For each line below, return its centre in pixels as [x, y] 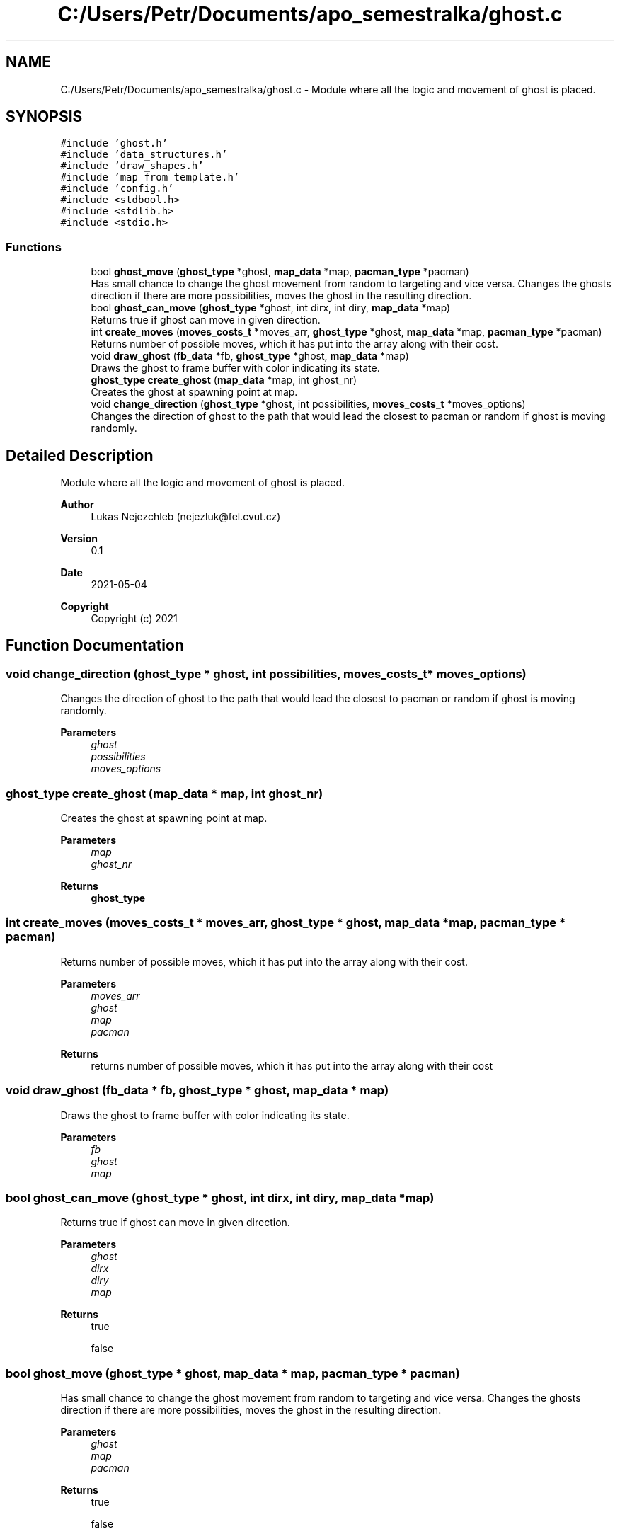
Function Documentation [95, 646]
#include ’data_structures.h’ [144, 155]
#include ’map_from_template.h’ [150, 177]
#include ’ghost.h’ [114, 143]
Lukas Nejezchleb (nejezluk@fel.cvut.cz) [186, 517]
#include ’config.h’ [117, 189]
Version [79, 539]
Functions [34, 247]
